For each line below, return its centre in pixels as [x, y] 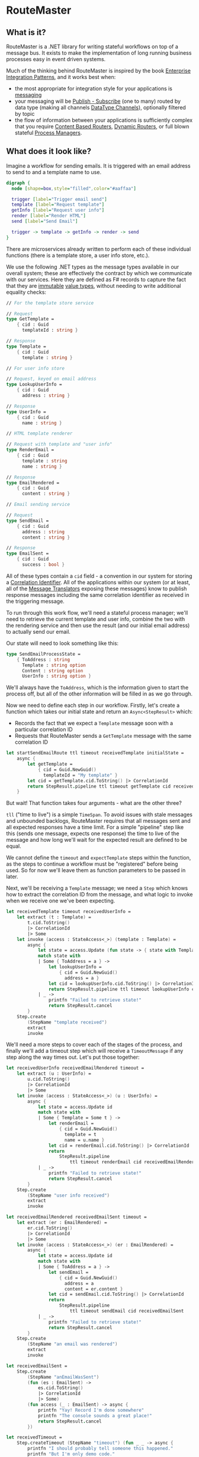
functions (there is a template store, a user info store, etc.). [78, 255]
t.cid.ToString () [49, 923]
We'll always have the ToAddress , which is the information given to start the [97, 688]
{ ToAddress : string [43, 660]
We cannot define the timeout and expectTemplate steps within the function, [99, 858]
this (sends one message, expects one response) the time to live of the [93, 833]
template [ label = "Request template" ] [58, 205]
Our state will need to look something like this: [62, 643]
